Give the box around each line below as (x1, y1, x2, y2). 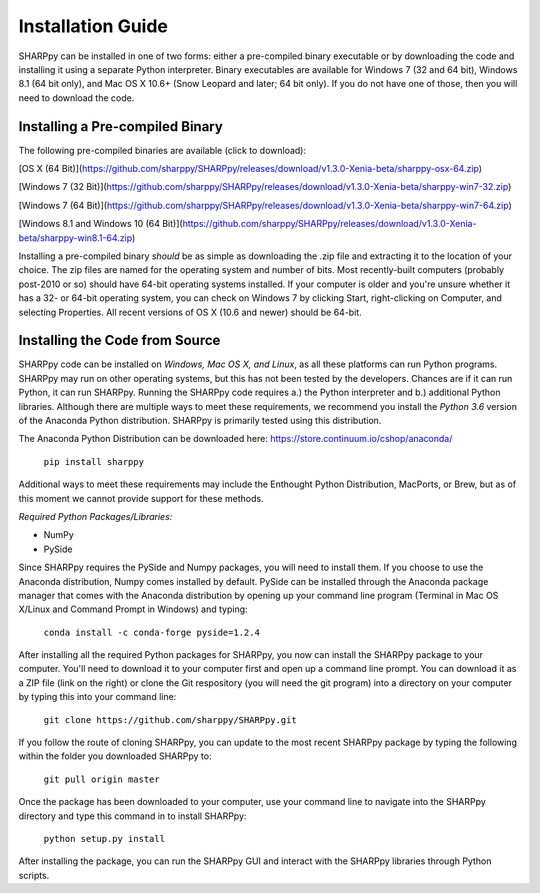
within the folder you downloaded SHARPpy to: (18, 750, 212, 762)
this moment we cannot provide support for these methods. (18, 492, 264, 504)
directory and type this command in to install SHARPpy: (18, 810, 247, 822)
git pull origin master (43, 773, 160, 785)
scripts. (18, 869, 50, 881)
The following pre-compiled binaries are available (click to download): (18, 144, 307, 156)
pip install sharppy (43, 456, 145, 467)
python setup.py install (43, 833, 165, 844)
